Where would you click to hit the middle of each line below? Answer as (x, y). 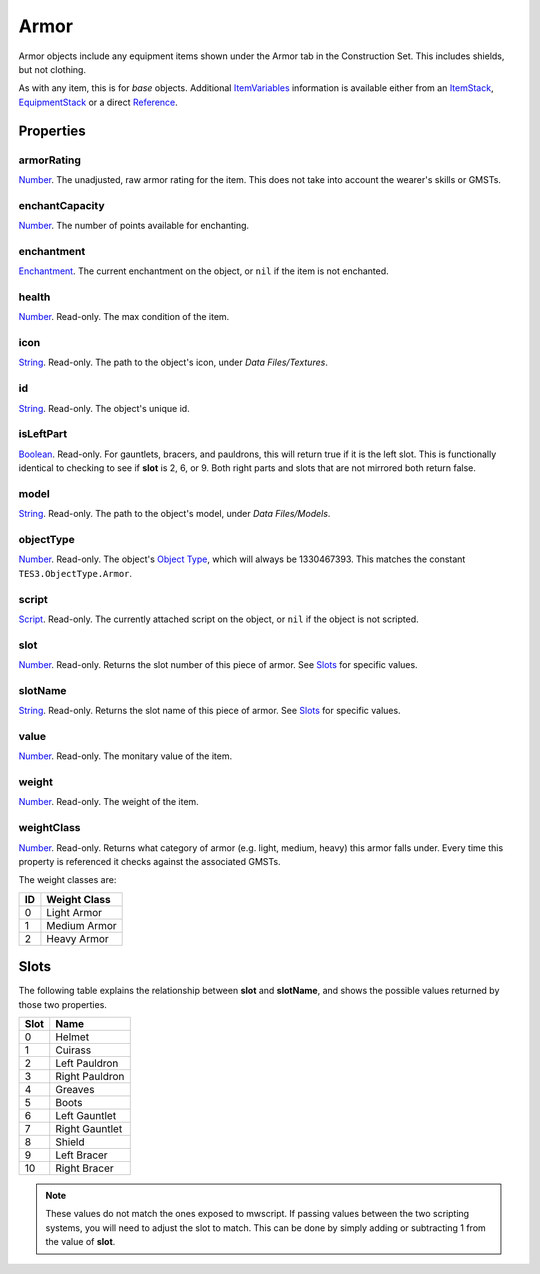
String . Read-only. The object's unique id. (104, 408)
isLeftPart (43, 434)
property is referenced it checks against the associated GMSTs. (149, 862)
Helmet (72, 1037)
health (34, 297)
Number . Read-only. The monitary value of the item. (125, 756)
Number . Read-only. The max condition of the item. (124, 317)
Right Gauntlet (89, 1129)
